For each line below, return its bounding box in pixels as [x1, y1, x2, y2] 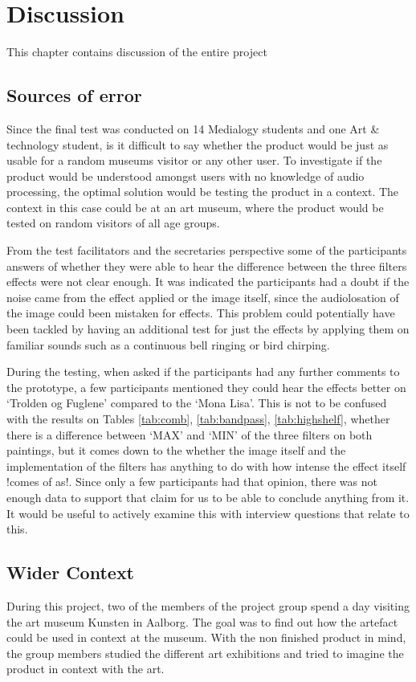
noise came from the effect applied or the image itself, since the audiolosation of [6, 288, 399, 305]
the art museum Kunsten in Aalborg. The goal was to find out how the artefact [6, 613, 398, 630]
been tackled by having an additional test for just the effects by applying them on [6, 321, 410, 337]
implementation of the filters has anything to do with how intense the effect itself [6, 457, 406, 474]
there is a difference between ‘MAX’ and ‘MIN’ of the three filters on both [6, 426, 373, 443]
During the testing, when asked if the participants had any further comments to [6, 363, 400, 380]
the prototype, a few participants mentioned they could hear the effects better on [6, 378, 406, 395]
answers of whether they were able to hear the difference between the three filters [6, 257, 407, 274]
